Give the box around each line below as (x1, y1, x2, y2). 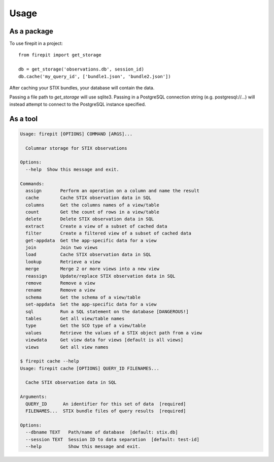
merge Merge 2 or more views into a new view (25, 266, 159, 272)
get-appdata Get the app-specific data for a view (25, 238, 157, 243)
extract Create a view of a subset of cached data (25, 223, 167, 229)
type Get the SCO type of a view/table (25, 323, 146, 328)
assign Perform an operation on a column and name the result (25, 188, 200, 193)
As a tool (9, 114, 38, 123)
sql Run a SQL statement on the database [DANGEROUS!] (25, 309, 189, 314)
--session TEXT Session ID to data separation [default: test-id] (25, 437, 200, 442)
